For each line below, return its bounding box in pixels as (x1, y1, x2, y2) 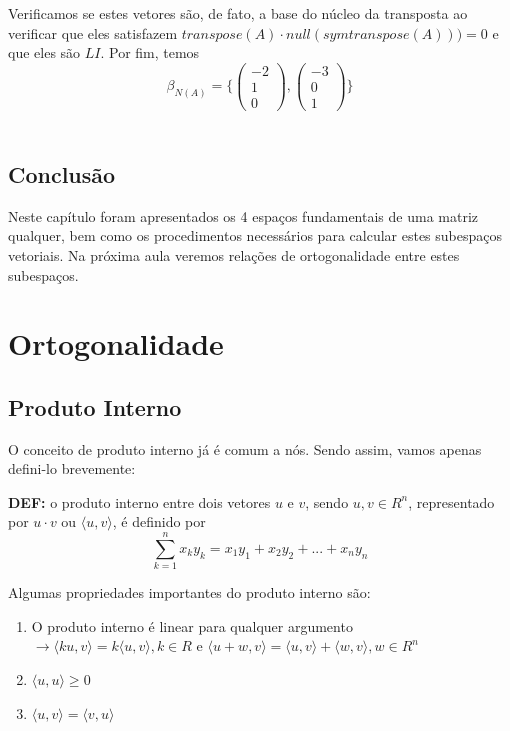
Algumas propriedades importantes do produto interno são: (8, 582, 371, 603)
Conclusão (8, 158, 116, 189)
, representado (408, 491, 495, 512)
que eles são (8, 42, 81, 63)
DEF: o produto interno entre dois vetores (8, 491, 271, 512)
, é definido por (112, 511, 206, 532)
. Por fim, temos (100, 42, 200, 63)
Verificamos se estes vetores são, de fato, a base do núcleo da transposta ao (8, 3, 468, 23)
